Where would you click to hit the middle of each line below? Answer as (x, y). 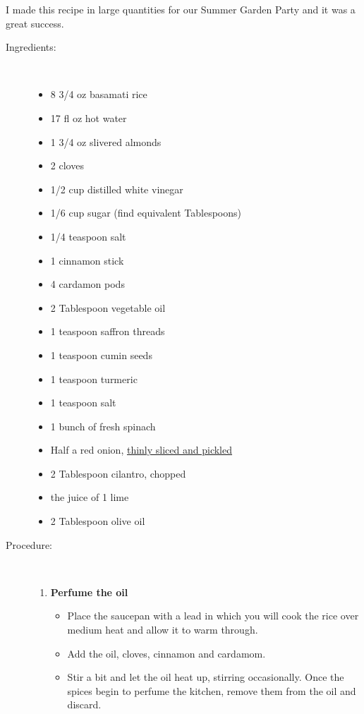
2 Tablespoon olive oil (98, 521)
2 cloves (67, 165)
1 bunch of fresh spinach (103, 426)
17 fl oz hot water (89, 117)
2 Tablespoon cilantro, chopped (118, 473)
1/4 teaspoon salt (88, 236)
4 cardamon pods (87, 284)
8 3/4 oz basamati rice (99, 94)
